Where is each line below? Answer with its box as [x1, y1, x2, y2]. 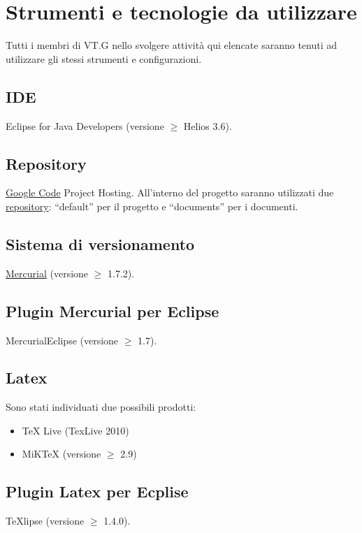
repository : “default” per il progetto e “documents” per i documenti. [6, 198, 298, 213]
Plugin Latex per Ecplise [6, 481, 189, 502]
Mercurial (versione [6, 265, 89, 280]
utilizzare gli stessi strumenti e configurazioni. [6, 51, 202, 66]
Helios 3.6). [183, 118, 232, 133]
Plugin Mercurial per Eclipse [6, 300, 219, 321]
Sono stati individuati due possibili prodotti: [6, 400, 196, 414]
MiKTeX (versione [22, 446, 101, 461]
